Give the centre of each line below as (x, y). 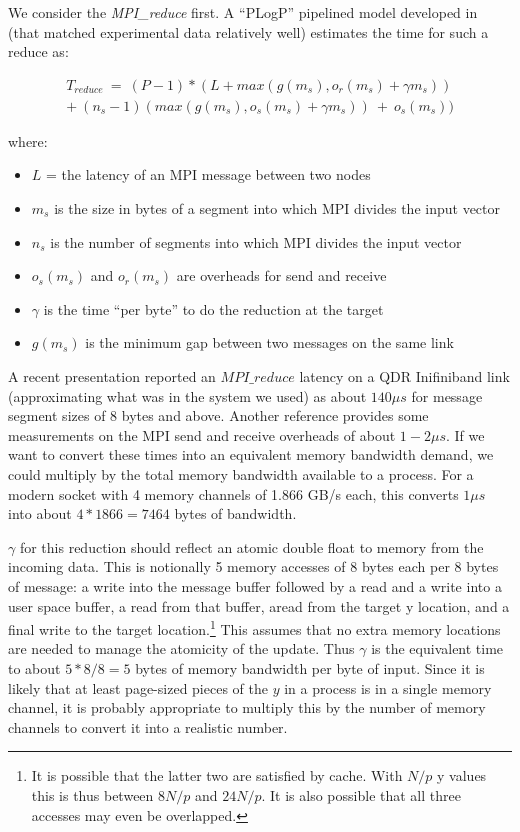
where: (28, 140)
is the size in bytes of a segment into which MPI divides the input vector (277, 208)
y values (462, 775)
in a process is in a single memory (388, 687)
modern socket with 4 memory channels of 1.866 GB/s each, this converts (233, 493)
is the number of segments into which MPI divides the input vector (256, 241)
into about (40, 513)
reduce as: (38, 51)
